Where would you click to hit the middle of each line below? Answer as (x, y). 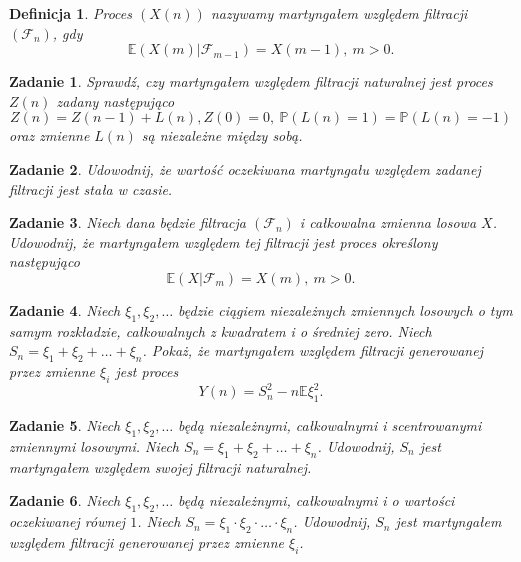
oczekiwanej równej (67, 521)
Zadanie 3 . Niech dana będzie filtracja (128, 222)
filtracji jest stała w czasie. (91, 188)
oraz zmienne (49, 135)
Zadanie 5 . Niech (65, 425)
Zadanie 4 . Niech (65, 309)
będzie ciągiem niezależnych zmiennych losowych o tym (345, 309)
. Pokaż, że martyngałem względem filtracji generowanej (312, 350)
